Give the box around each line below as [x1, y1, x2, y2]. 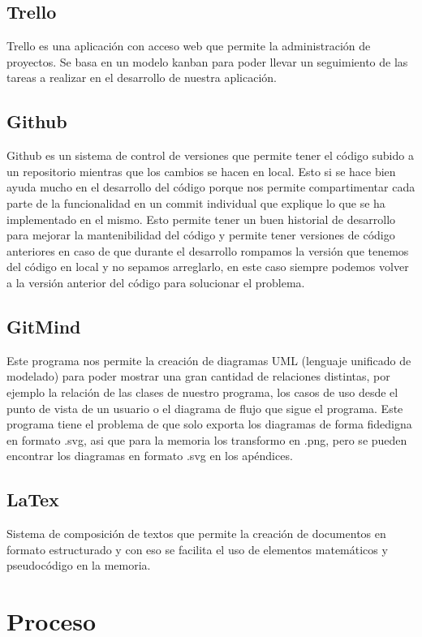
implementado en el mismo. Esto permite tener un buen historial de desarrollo [6, 210, 396, 227]
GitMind [6, 313, 81, 338]
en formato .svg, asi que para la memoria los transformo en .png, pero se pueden [6, 431, 407, 448]
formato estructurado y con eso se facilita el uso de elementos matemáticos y [6, 540, 388, 557]
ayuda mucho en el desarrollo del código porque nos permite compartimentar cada [6, 179, 416, 196]
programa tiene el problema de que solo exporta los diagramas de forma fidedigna [6, 415, 412, 433]
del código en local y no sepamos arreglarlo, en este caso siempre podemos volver [6, 258, 409, 275]
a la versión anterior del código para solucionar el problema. [6, 273, 305, 291]
